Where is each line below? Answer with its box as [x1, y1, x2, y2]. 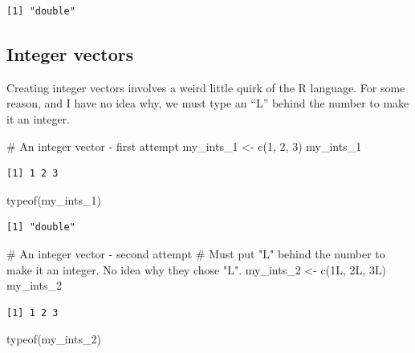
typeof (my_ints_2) [6, 331, 101, 347]
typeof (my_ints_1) [6, 191, 101, 208]
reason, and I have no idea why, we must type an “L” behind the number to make [6, 95, 409, 112]
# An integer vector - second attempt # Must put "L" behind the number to [6, 245, 385, 262]
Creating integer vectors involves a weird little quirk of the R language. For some [6, 79, 405, 95]
